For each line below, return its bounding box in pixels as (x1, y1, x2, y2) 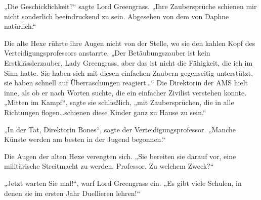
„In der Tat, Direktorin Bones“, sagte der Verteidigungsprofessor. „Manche (4, 124, 236, 134)
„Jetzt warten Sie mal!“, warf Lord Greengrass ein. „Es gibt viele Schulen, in (4, 177, 242, 188)
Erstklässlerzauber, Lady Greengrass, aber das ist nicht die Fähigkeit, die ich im (4, 57, 253, 68)
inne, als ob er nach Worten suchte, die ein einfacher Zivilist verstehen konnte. (4, 87, 247, 97)
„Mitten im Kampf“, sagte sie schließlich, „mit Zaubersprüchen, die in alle (4, 97, 234, 108)
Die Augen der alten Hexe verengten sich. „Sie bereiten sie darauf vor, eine (4, 151, 236, 161)
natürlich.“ (4, 21, 36, 31)
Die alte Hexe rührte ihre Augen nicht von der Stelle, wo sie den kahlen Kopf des (4, 37, 255, 48)
